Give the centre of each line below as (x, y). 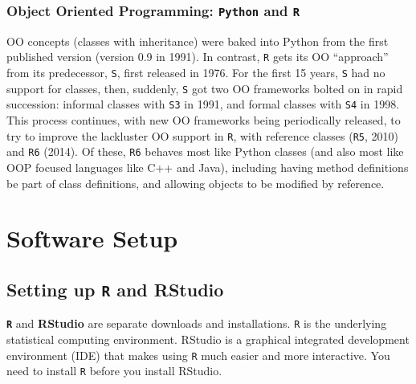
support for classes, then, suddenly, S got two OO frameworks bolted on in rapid (205, 88)
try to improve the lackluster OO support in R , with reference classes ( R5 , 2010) (202, 135)
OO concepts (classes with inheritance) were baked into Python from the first (198, 41)
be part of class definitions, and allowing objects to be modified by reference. (196, 183)
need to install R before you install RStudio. (114, 371)
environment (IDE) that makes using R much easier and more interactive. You (198, 355)
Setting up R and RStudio (115, 289)
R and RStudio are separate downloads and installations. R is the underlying (197, 323)
